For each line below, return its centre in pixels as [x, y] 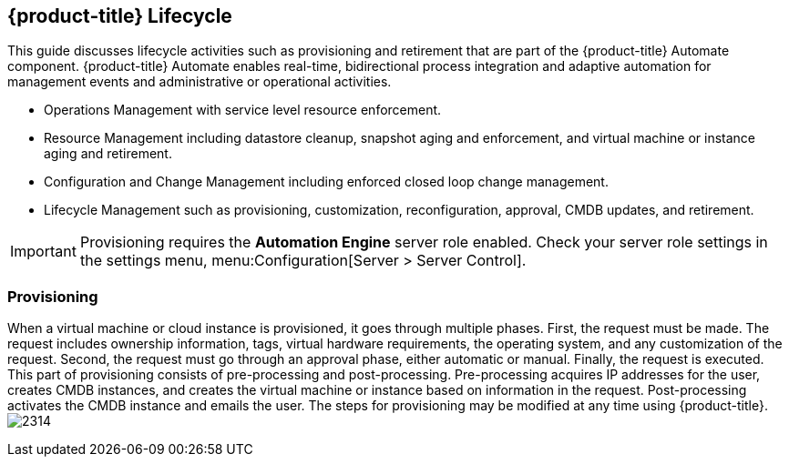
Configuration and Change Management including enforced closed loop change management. [326, 182]
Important [43, 252]
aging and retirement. [108, 154]
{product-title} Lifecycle [120, 16]
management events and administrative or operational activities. [200, 82]
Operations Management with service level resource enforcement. [243, 110]
